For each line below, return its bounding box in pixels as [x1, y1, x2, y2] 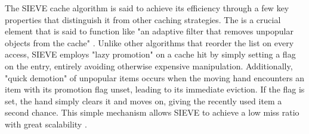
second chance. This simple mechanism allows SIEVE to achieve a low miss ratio [5, 106, 299, 119]
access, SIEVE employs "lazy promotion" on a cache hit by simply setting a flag [5, 48, 296, 60]
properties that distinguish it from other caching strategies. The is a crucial [5, 13, 281, 25]
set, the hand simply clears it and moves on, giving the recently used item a [5, 94, 282, 107]
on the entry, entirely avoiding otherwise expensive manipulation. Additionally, [5, 59, 293, 72]
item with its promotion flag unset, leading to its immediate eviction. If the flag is [5, 83, 305, 95]
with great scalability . [5, 117, 87, 130]
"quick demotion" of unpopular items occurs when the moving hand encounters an [5, 71, 305, 84]
